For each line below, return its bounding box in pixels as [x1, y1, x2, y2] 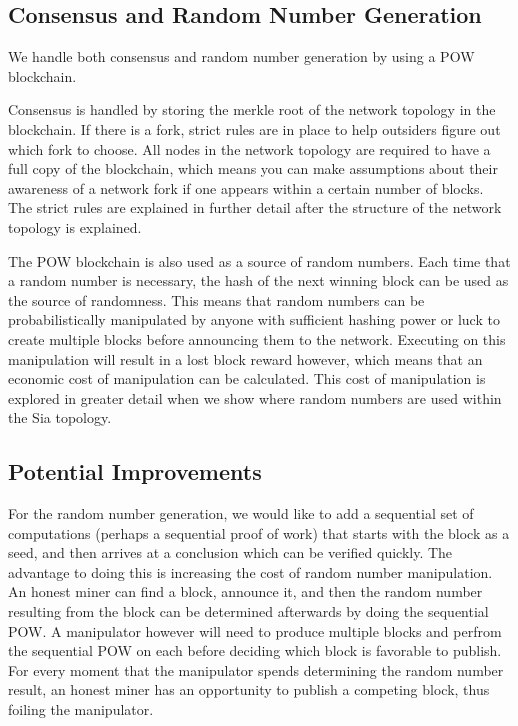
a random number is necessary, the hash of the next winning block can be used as [8, 270, 509, 291]
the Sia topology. [8, 407, 112, 428]
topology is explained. [8, 216, 142, 237]
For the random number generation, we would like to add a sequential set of [8, 503, 474, 524]
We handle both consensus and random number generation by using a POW [8, 46, 475, 67]
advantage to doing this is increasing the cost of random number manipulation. [8, 561, 493, 582]
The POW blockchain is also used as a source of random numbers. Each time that [8, 250, 511, 271]
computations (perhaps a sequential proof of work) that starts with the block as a [8, 522, 510, 543]
